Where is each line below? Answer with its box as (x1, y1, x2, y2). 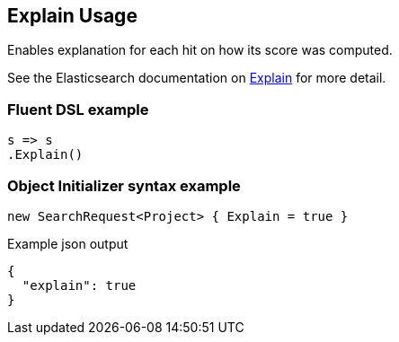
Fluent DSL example (7, 100, 149, 118)
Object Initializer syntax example (7, 176, 241, 195)
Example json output (7, 235, 129, 251)
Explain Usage (7, 4, 137, 27)
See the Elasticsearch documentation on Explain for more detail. (7, 70, 386, 86)
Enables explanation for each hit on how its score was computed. (7, 42, 393, 58)
